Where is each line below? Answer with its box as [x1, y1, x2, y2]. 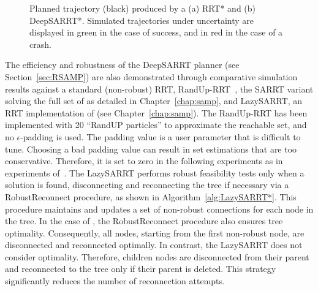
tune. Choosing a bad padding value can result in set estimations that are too [5, 142, 297, 155]
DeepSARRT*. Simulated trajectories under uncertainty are [29, 13, 254, 26]
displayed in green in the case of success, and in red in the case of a [29, 26, 283, 39]
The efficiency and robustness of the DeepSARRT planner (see [5, 58, 240, 71]
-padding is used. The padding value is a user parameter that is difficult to [20, 130, 301, 143]
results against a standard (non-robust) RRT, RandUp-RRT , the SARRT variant [5, 82, 314, 95]
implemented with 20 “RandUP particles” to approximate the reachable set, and [5, 118, 307, 131]
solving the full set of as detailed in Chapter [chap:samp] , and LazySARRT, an [5, 94, 303, 107]
